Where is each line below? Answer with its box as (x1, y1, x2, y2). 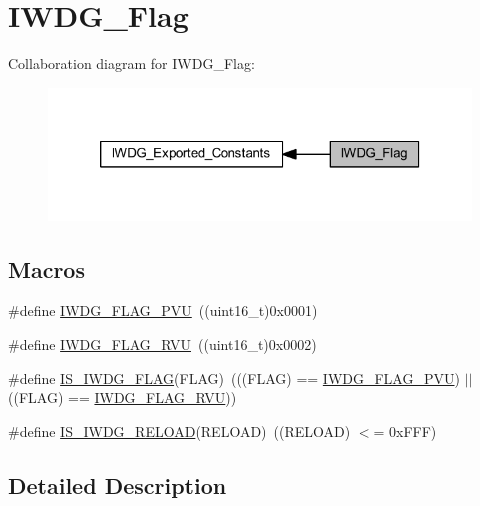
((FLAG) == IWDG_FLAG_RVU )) (8, 387, 237, 408)
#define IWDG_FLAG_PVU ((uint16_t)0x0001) (8, 300, 318, 321)
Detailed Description (8, 469, 227, 500)
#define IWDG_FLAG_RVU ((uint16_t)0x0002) (8, 333, 317, 354)
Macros (8, 253, 85, 284)
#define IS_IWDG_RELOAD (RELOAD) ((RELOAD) (8, 420, 351, 441)
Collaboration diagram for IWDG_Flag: (8, 53, 255, 74)
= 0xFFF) (373, 420, 437, 441)
